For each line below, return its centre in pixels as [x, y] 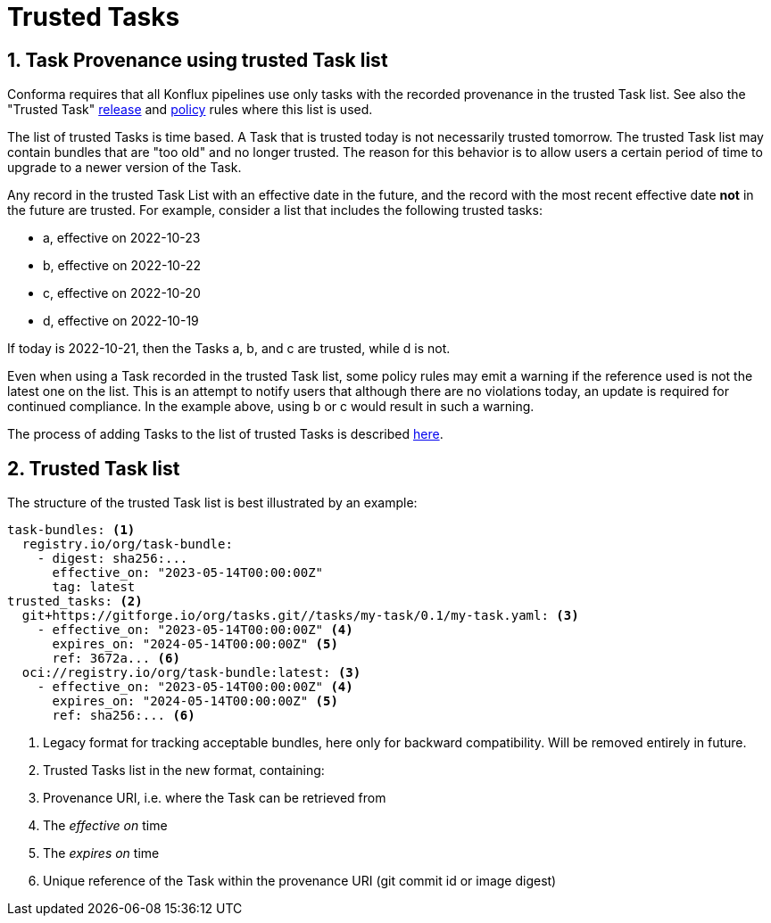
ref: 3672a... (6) [116, 659]
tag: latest [94, 587]
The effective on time [105, 826]
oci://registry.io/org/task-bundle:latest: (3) [191, 673]
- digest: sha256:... [112, 559]
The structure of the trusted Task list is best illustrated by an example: [212, 503]
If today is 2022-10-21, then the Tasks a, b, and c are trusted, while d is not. [229, 349]
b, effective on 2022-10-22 [122, 266]
